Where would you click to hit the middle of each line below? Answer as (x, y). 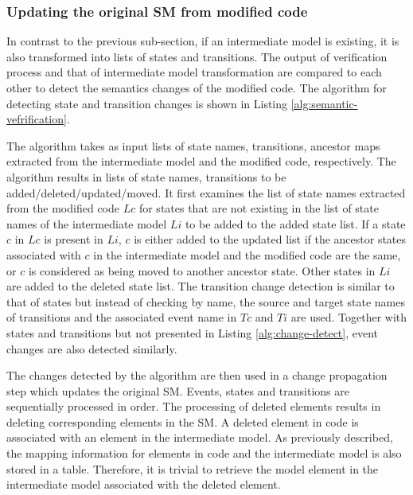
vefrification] (37, 119)
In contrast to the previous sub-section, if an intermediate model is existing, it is (203, 41)
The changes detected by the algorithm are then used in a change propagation (197, 375)
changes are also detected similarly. (92, 348)
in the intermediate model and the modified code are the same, (247, 254)
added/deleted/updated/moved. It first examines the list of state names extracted (206, 192)
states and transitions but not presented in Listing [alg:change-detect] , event (193, 332)
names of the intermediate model (87, 223)
